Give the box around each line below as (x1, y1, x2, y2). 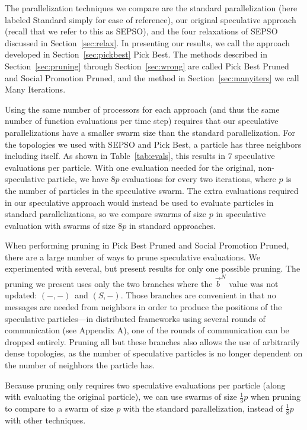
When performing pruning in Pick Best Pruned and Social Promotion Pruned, (5, 239, 289, 251)
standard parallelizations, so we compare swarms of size (5, 208, 207, 220)
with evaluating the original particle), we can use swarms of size (5, 390, 237, 403)
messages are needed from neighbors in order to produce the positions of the (5, 300, 282, 313)
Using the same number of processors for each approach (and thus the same (5, 103, 280, 115)
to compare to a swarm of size (5, 402, 114, 414)
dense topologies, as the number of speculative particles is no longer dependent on (5, 347, 303, 359)
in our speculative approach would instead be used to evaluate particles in (5, 196, 274, 208)
